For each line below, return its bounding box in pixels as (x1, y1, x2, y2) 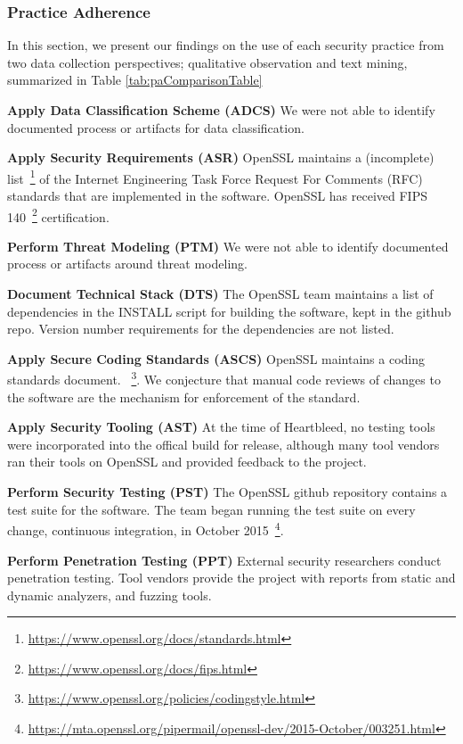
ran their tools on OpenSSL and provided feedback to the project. (7, 452, 367, 471)
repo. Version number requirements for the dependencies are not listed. (7, 319, 394, 338)
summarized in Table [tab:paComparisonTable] (7, 70, 263, 89)
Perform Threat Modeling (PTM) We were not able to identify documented (7, 236, 449, 255)
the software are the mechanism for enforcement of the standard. (7, 387, 361, 406)
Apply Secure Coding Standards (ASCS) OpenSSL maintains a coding (7, 349, 426, 368)
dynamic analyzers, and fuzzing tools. (7, 585, 212, 604)
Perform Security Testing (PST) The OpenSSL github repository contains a (7, 483, 448, 501)
